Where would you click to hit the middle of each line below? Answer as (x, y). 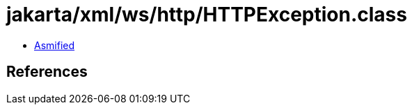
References (47, 72)
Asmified (55, 45)
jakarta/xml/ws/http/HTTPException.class (207, 15)
